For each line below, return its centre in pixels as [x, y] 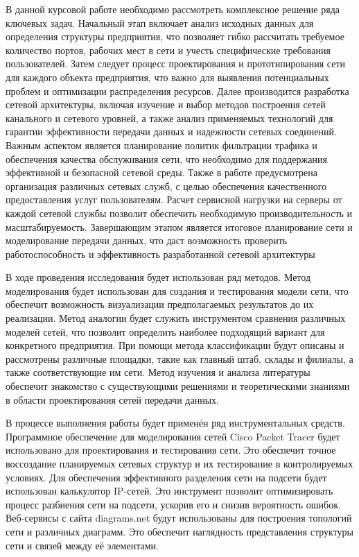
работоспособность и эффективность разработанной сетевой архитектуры [160, 254]
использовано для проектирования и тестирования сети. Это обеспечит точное [171, 450]
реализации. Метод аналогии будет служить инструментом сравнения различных [176, 318]
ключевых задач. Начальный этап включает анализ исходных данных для [160, 23]
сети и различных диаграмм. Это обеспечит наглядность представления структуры [179, 531]
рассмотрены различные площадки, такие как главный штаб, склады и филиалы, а [179, 358]
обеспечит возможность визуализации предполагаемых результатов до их [160, 304]
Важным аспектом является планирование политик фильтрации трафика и [161, 145]
